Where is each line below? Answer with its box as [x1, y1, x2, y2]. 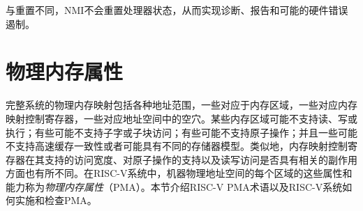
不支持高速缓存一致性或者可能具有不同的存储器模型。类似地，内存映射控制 [6, 139, 348, 153]
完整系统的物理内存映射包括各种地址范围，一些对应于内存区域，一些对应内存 [6, 97, 357, 112]
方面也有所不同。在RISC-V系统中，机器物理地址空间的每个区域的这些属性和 [6, 166, 353, 180]
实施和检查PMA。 [15, 193, 97, 208]
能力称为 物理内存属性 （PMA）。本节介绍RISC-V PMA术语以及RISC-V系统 [6, 179, 343, 194]
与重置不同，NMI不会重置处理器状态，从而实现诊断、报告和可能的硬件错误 [6, 3, 348, 17]
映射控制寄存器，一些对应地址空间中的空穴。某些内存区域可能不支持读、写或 [6, 111, 357, 125]
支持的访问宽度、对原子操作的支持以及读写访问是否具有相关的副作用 [44, 152, 357, 166]
